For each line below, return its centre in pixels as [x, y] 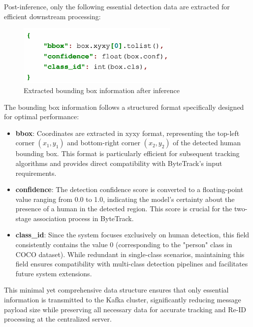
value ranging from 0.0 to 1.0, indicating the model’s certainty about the [125, 199]
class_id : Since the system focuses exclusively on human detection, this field [132, 235]
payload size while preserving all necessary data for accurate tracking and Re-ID [125, 309]
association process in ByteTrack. [83, 218]
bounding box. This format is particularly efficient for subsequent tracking [127, 153]
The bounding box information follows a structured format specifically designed [124, 107]
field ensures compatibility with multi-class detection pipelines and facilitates [132, 264]
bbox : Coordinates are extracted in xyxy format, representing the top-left [127, 133]
